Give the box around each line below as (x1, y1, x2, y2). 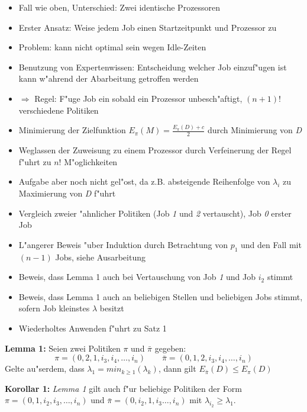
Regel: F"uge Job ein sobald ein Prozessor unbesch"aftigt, (34, 92, 243, 104)
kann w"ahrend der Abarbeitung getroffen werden (18, 72, 199, 85)
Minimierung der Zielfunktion (18, 124, 126, 136)
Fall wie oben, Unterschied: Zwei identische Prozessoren (18, 1, 221, 13)
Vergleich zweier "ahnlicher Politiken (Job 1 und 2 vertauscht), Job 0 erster (18, 207, 292, 219)
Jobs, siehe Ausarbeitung (55, 250, 146, 263)
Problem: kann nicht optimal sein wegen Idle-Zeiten (18, 41, 206, 53)
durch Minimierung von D (207, 124, 302, 136)
